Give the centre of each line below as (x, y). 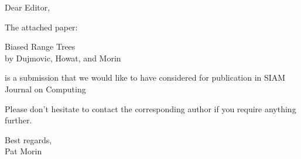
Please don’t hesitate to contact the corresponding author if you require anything (150, 108)
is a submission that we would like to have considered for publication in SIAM (145, 77)
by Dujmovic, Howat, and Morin (63, 58)
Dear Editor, (28, 7)
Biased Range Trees (40, 46)
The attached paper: (41, 27)
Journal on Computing (45, 89)
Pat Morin (23, 151)
